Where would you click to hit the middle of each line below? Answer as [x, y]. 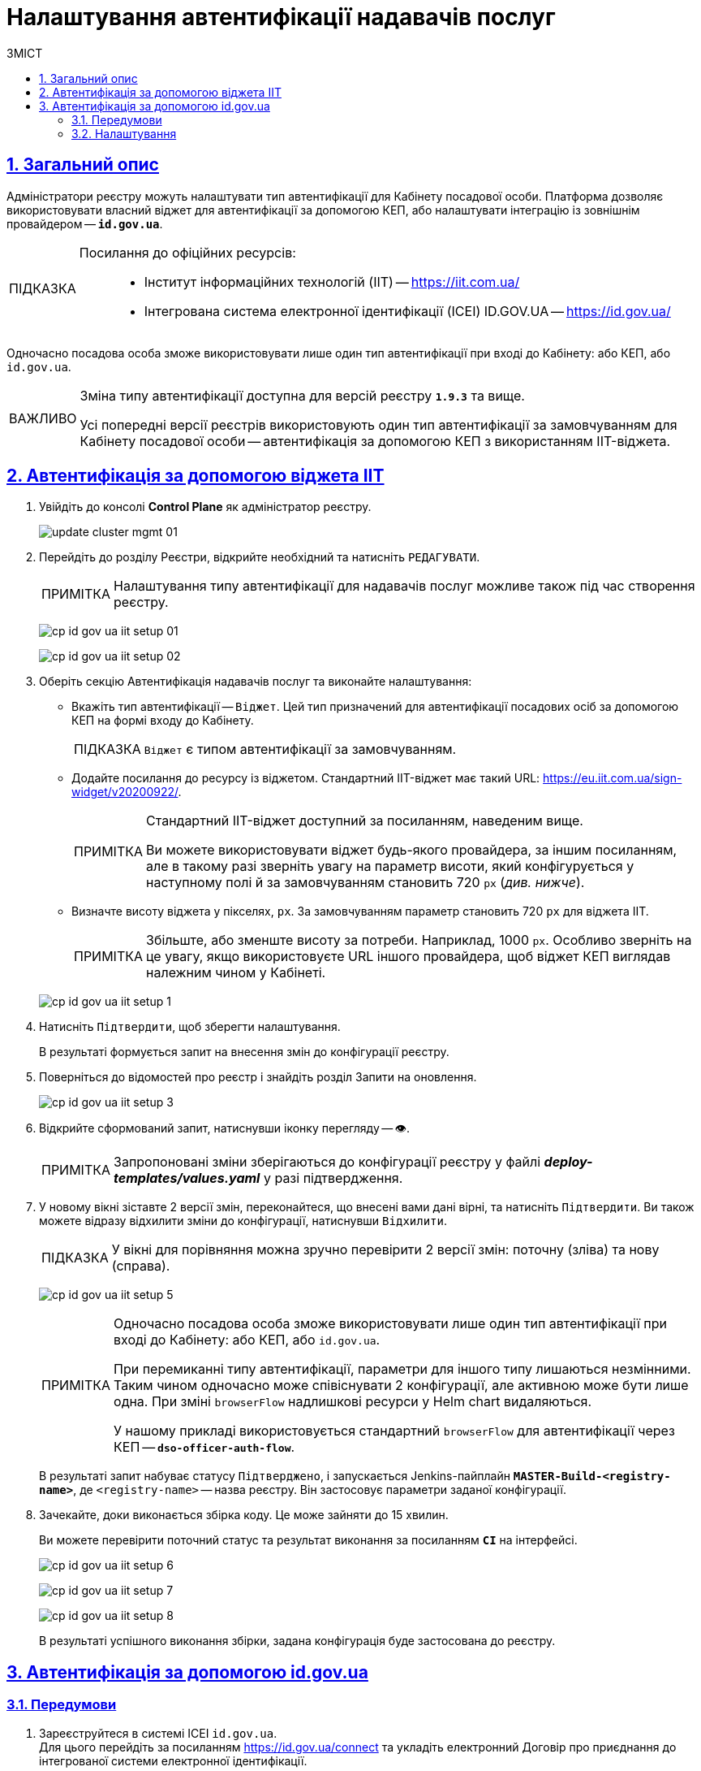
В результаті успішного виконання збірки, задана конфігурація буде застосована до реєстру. [297, 1641]
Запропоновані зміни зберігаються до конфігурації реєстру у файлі [327, 1162]
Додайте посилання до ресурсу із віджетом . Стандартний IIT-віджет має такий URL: [306, 778]
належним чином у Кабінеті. [236, 973]
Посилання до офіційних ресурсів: [187, 252]
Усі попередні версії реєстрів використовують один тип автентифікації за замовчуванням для [378, 424]
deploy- [568, 1162]
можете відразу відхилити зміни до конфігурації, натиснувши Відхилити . [243, 1221]
